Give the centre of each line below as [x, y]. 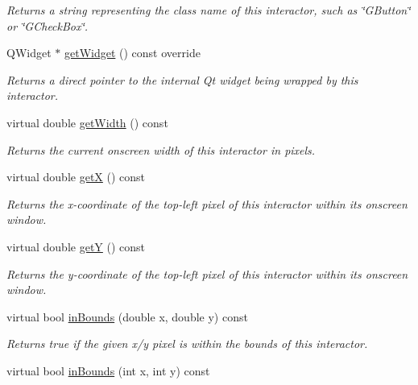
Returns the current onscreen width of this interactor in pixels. [161, 149]
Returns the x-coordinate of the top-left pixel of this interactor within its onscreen [207, 203]
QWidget [29, 53]
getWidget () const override [132, 53]
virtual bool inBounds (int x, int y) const [108, 370]
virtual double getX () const [76, 177]
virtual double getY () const [76, 246]
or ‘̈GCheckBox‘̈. [48, 25]
